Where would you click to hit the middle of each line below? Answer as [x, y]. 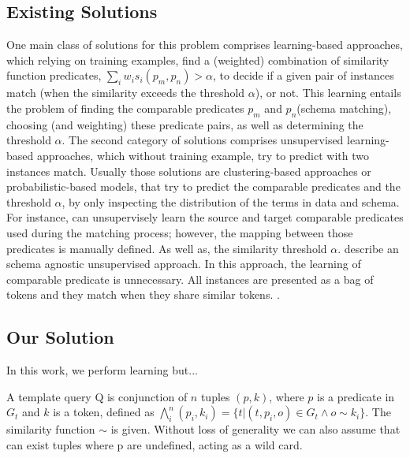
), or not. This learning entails [328, 93]
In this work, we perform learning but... [102, 370]
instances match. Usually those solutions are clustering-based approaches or [189, 171]
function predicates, [54, 75]
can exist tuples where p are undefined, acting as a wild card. [155, 444]
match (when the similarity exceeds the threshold [126, 93]
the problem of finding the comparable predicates [125, 108]
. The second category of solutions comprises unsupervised [203, 140]
